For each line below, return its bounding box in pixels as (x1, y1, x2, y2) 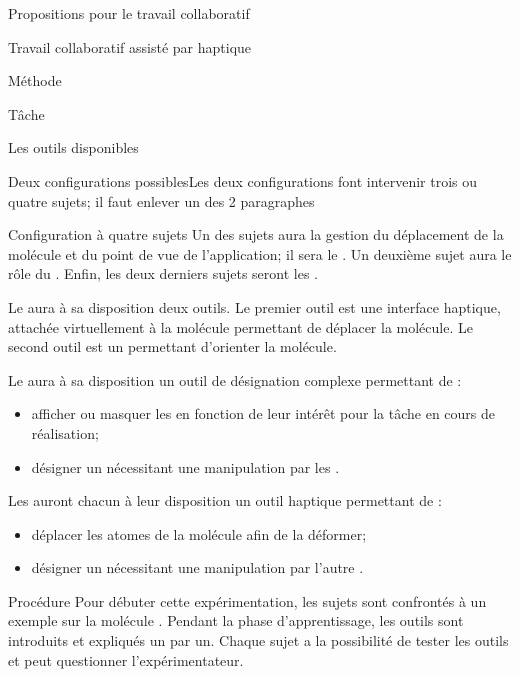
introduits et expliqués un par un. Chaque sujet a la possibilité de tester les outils (8, 630, 509, 651)
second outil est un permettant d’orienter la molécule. (8, 336, 337, 357)
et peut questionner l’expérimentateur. (8, 649, 244, 670)
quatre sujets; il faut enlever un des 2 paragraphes (8, 190, 315, 211)
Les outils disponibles (8, 137, 139, 158)
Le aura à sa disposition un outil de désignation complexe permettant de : (8, 369, 462, 390)
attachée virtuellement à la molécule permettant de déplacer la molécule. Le (8, 316, 473, 337)
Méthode (8, 70, 62, 91)
